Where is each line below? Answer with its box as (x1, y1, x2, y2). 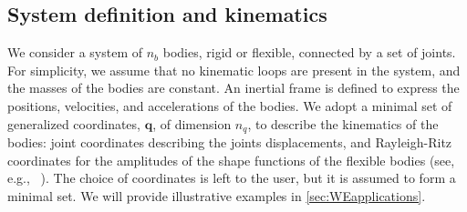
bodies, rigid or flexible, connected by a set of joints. (162, 43, 456, 62)
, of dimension (152, 114, 232, 133)
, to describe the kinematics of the (247, 114, 439, 133)
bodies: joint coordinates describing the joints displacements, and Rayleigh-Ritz (7, 133, 452, 152)
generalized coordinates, (7, 114, 140, 133)
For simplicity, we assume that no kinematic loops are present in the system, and (7, 60, 461, 79)
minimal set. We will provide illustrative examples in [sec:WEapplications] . (7, 186, 426, 205)
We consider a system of (7, 43, 143, 62)
